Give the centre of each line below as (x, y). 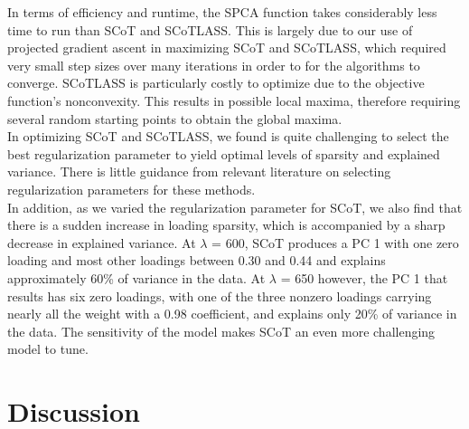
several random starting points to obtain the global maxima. (175, 118)
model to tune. (48, 349)
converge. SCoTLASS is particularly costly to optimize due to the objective (216, 83)
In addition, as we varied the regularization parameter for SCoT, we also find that (235, 207)
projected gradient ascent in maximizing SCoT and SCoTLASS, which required (227, 48)
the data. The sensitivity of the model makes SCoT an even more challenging (221, 331)
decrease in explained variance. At (102, 242)
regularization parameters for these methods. (131, 189)
